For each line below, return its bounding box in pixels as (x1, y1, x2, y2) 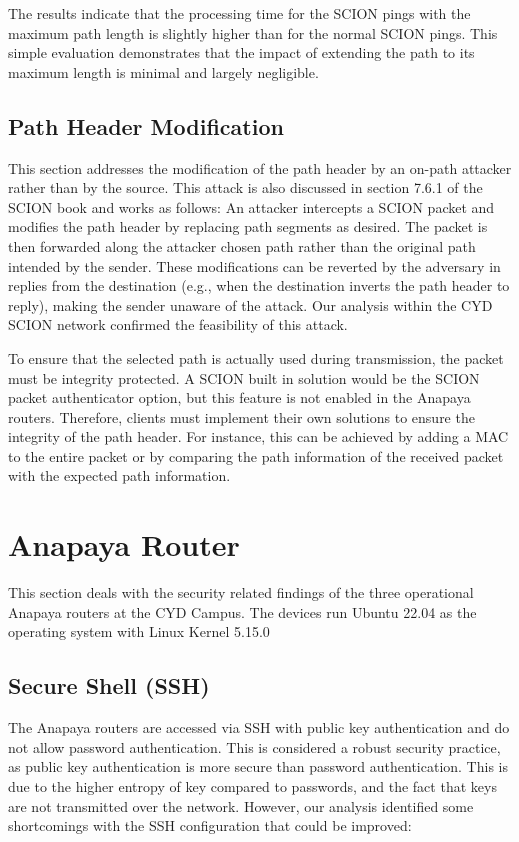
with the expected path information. (8, 465, 231, 486)
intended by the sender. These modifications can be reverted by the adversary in (8, 255, 501, 276)
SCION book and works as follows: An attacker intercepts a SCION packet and (8, 196, 495, 217)
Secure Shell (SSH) (8, 670, 210, 701)
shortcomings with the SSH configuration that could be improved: (8, 815, 412, 836)
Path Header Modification (8, 110, 284, 141)
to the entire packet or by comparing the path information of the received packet (8, 445, 504, 466)
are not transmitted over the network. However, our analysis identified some (8, 795, 474, 816)
